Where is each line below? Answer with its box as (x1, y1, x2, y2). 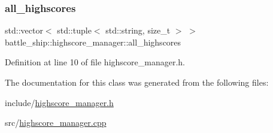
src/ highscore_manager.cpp (5, 116, 107, 129)
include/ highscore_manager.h (5, 96, 114, 108)
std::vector (5, 24, 43, 37)
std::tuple (57, 24, 92, 37)
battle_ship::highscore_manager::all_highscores (5, 35, 181, 48)
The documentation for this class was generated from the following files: (5, 76, 269, 88)
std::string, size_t (105, 24, 171, 37)
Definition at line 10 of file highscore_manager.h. (5, 56, 185, 68)
